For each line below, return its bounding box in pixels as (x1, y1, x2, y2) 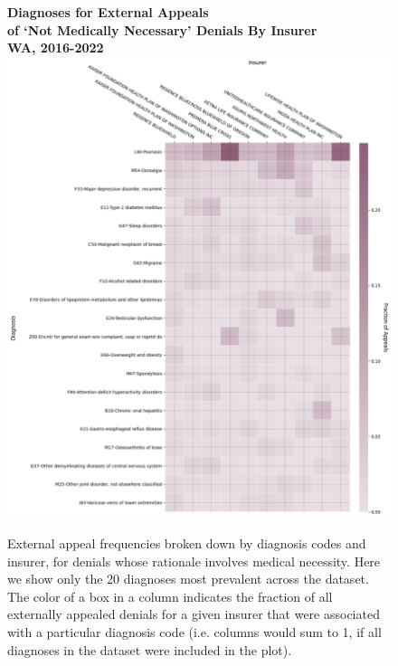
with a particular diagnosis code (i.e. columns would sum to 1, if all (7, 622, 382, 641)
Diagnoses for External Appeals (7, 3, 209, 21)
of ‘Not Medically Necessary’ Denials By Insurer (7, 20, 317, 39)
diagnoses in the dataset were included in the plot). (7, 640, 292, 659)
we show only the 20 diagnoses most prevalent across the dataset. (7, 569, 369, 588)
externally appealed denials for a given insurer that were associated (7, 604, 380, 623)
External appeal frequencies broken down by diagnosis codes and (7, 533, 366, 552)
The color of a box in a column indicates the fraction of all (7, 586, 333, 605)
